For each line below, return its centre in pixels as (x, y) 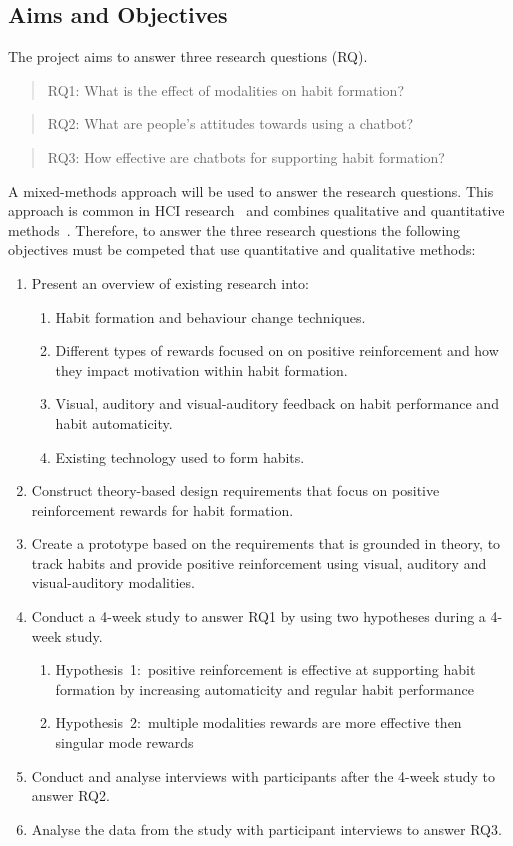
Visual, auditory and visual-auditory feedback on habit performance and (277, 403)
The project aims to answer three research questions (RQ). (188, 56)
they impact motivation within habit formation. (201, 369)
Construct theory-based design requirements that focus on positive (235, 490)
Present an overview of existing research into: (170, 282)
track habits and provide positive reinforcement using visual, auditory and (259, 562)
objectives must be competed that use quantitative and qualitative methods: (242, 249)
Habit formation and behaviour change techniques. (210, 316)
